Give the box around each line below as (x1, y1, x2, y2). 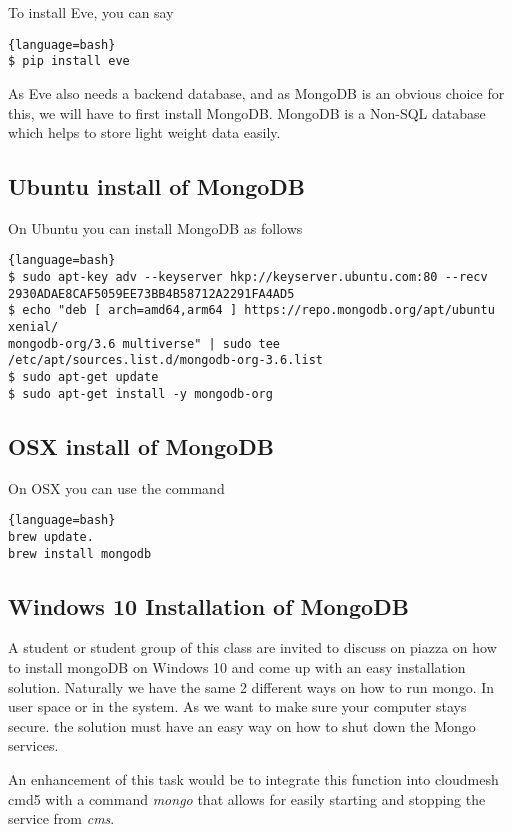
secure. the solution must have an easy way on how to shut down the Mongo (8, 715, 476, 736)
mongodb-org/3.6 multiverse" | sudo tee (8, 336, 281, 351)
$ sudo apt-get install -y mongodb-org (8, 386, 273, 401)
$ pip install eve (8, 54, 130, 69)
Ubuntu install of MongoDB (8, 171, 306, 202)
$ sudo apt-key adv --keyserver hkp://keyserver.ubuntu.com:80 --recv (8, 270, 488, 285)
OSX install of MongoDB (8, 430, 274, 461)
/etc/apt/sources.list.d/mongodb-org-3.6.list (8, 353, 323, 368)
